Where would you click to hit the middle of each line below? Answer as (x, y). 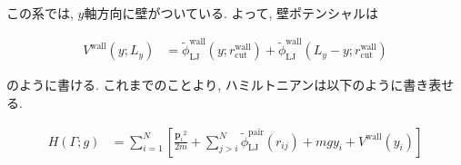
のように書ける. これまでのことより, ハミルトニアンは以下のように (205, 85)
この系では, (40, 13)
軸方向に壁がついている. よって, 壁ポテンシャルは (231, 13)
